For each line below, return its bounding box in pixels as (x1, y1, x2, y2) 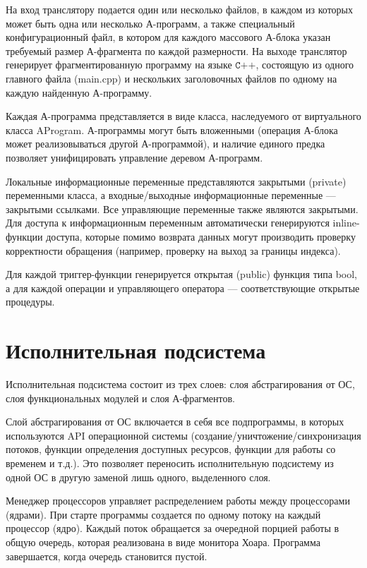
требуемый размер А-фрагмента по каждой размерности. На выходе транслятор (6, 43, 347, 58)
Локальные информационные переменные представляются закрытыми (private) (6, 174, 347, 188)
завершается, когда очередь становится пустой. (6, 548, 207, 563)
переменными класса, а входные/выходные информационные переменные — (6, 188, 336, 203)
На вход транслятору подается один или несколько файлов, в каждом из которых (6, 2, 354, 16)
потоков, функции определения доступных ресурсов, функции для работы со (6, 442, 336, 457)
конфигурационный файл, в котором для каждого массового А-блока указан (6, 30, 331, 44)
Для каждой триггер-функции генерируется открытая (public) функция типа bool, (6, 267, 358, 282)
